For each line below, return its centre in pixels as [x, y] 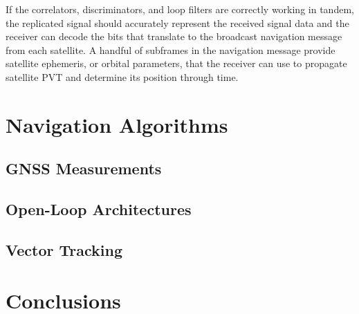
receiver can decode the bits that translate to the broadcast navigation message [174, 36]
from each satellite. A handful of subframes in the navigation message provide [171, 49]
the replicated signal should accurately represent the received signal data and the [177, 22]
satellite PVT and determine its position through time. [122, 76]
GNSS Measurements [84, 168]
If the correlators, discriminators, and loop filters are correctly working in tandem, [180, 9]
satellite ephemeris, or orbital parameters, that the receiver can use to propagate [176, 63]
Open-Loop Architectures [99, 209]
